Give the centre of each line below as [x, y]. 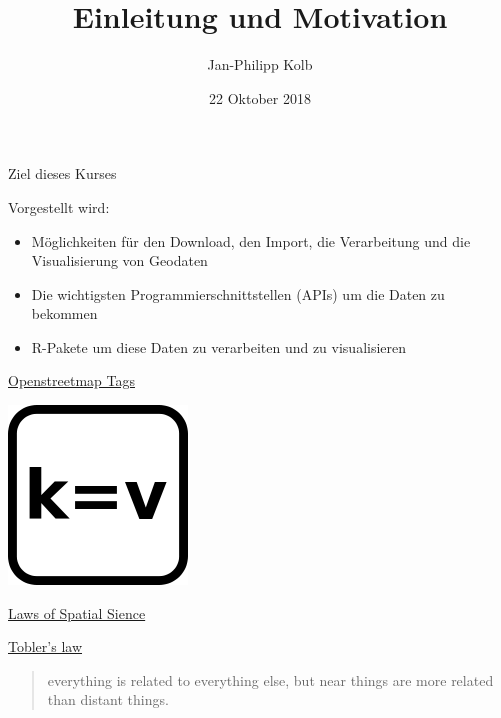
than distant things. [108, 699]
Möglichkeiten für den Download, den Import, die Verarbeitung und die [251, 240]
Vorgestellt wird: [59, 206]
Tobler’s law [45, 646]
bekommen [64, 313]
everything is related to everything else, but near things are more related [270, 679]
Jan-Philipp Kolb [260, 64]
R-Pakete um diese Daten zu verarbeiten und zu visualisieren [219, 346]
